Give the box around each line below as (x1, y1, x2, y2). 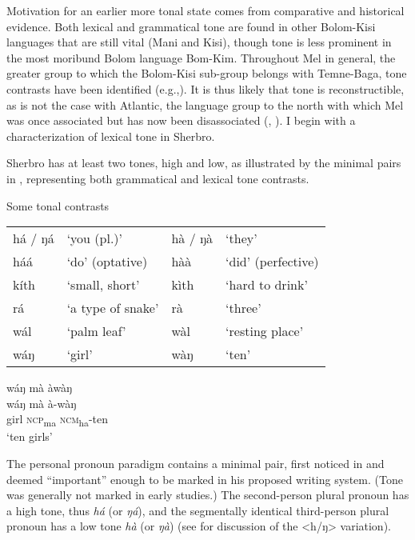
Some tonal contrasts (6, 197, 110, 214)
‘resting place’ (225, 322, 304, 341)
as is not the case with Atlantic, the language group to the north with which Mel (6, 96, 404, 113)
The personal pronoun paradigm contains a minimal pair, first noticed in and (6, 455, 385, 472)
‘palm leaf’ (66, 322, 126, 341)
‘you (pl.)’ (66, 229, 123, 248)
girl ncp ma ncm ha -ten (6, 410, 108, 430)
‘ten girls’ (6, 428, 53, 445)
